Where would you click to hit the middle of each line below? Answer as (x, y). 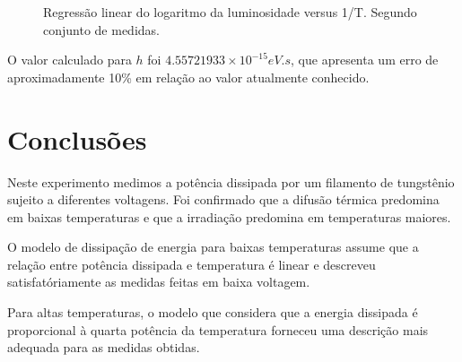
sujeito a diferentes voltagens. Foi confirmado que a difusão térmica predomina (223, 199)
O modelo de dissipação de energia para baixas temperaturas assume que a (213, 247)
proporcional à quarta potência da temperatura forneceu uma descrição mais (218, 329)
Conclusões (77, 138)
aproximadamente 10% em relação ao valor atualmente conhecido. (188, 77)
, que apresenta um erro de (365, 60)
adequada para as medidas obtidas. (104, 347)
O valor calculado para (70, 60)
